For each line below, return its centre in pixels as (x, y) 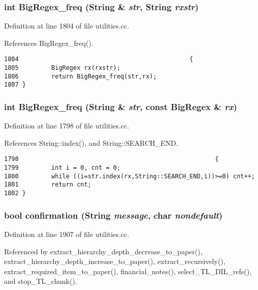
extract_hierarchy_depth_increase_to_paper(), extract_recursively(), (115, 261)
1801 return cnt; (48, 185)
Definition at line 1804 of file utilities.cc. (67, 26)
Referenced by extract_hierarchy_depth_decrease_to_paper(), (103, 251)
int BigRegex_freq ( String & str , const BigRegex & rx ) (121, 106)
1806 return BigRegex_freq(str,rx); (80, 76)
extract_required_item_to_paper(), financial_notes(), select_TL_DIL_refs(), (128, 271)
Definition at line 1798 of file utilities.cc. (67, 126)
